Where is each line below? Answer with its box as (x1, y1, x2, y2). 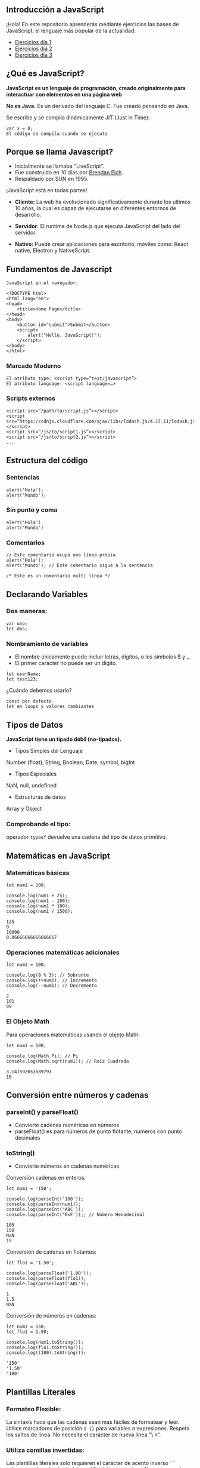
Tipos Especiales (14, 770, 57, 777)
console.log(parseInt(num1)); (6, 1201, 82, 1208)
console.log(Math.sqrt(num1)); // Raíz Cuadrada (6, 1058, 129, 1064)
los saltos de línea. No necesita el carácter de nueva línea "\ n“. (6, 1431, 161, 1438)
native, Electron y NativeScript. (14, 247, 91, 254)
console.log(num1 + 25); (6, 893, 68, 898)
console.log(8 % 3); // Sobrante (6, 972, 89, 978)
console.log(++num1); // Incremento (6, 977, 97, 984)
